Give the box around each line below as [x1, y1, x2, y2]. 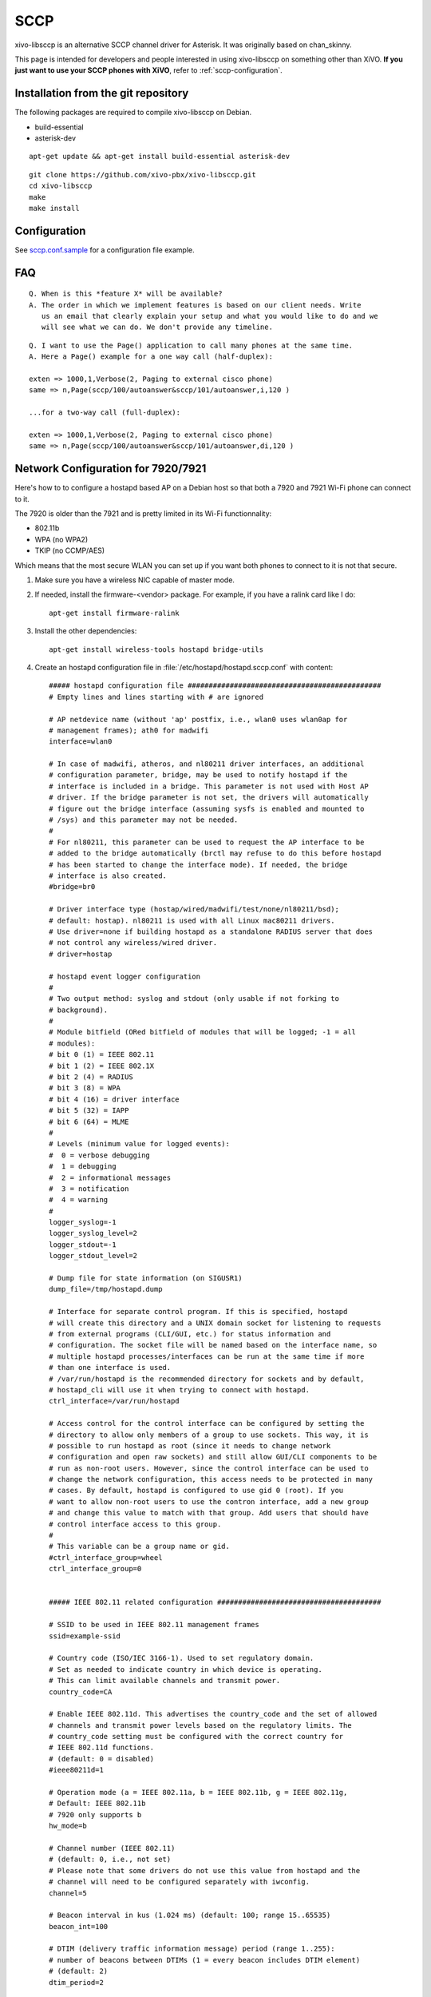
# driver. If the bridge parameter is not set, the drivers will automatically [49, 793, 369, 802]
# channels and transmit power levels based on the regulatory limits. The [49, 1721, 352, 1729]
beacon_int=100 [49, 1922, 109, 1931]
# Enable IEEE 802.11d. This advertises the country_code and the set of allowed [49, 1709, 378, 1719]
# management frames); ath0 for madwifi [49, 725, 209, 735]
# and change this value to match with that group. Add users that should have [49, 1508, 369, 1518]
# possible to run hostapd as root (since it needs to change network [49, 1441, 331, 1450]
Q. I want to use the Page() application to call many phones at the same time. [29, 340, 354, 350]
